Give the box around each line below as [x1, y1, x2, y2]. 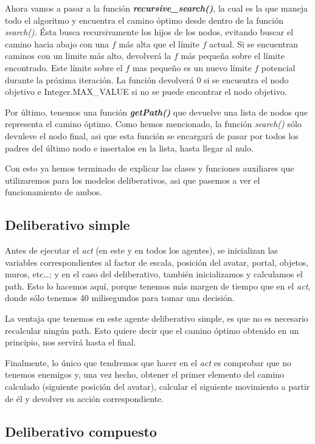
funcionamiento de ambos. [5, 186, 102, 198]
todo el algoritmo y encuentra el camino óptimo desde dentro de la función [5, 13, 283, 26]
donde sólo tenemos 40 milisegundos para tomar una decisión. [5, 291, 235, 304]
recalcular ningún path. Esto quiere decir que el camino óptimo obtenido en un [5, 324, 299, 336]
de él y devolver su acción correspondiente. [5, 392, 164, 404]
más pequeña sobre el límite [181, 49, 285, 62]
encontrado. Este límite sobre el [5, 61, 123, 74]
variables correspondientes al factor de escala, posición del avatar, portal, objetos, [5, 255, 309, 268]
